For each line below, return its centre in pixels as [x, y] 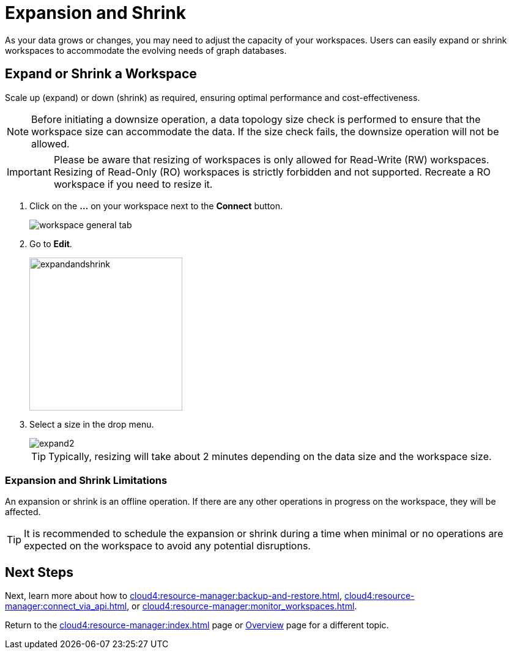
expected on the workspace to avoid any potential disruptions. [167, 546]
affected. [23, 512]
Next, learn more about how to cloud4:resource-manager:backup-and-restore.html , [173, 596]
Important [29, 172]
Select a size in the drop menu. [92, 424]
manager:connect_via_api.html [66, 606]
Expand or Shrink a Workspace [101, 74]
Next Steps [39, 572]
